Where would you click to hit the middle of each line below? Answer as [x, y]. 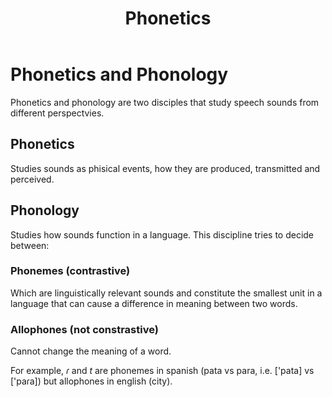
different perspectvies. [57, 113]
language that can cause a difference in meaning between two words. [154, 303]
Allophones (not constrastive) [84, 329]
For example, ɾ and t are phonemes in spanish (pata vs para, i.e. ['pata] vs [162, 371]
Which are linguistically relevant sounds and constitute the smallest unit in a [166, 293]
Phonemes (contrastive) [70, 271]
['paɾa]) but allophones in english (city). [91, 381]
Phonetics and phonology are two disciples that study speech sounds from [165, 102]
